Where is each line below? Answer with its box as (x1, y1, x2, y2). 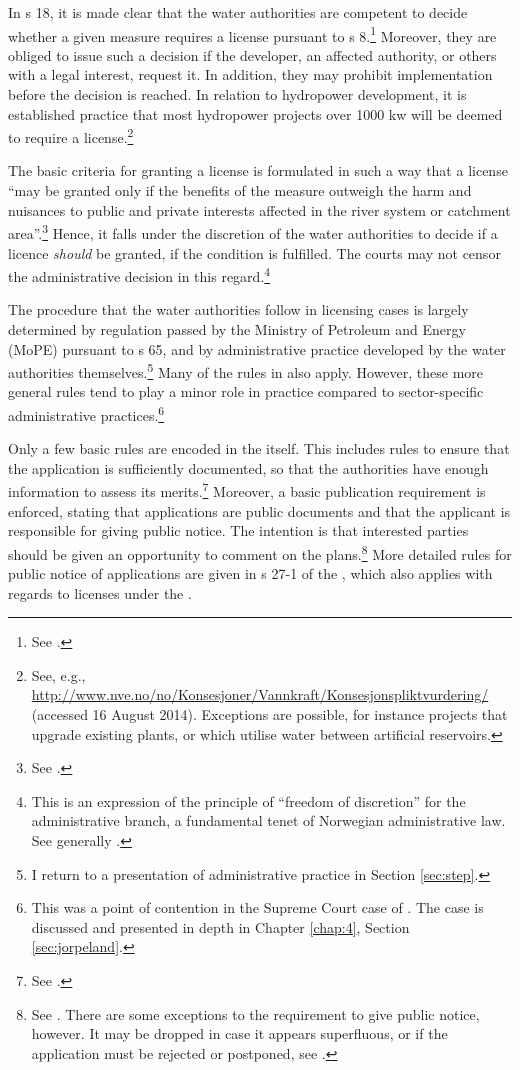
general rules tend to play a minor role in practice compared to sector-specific (8, 381, 484, 402)
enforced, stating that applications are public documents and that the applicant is (8, 500, 511, 521)
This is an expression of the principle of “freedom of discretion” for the (31, 790, 466, 811)
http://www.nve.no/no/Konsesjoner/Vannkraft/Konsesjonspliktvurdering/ (31, 684, 489, 705)
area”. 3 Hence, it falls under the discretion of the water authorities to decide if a (8, 220, 498, 243)
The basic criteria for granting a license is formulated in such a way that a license (8, 160, 508, 181)
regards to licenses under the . (8, 582, 192, 603)
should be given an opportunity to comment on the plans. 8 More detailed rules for (8, 540, 512, 564)
